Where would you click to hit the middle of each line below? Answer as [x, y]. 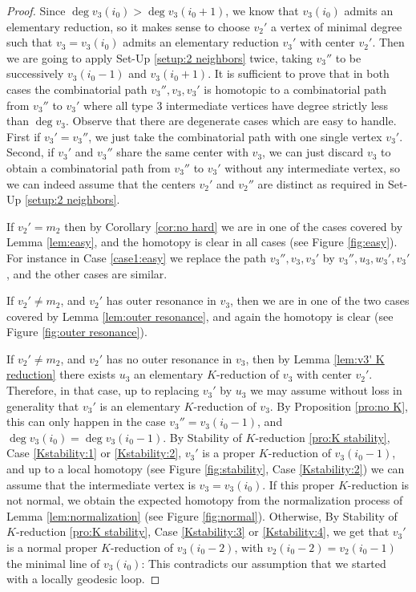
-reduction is [378, 484]
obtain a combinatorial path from [89, 167]
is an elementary [140, 405]
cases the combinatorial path [77, 89]
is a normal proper [52, 547]
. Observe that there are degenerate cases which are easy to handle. [231, 121]
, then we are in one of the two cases [320, 300]
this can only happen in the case [86, 422]
